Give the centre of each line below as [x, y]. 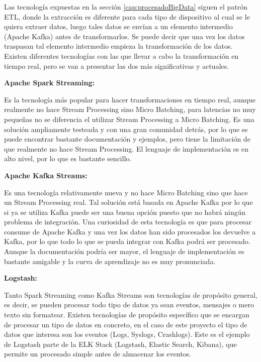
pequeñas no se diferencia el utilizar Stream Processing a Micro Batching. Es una [129, 119]
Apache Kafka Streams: [46, 175]
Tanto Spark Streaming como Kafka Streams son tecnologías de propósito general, [131, 294]
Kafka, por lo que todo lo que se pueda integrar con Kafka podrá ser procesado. [127, 241]
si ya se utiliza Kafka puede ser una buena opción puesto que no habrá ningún [125, 212]
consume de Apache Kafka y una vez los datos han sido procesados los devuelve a [130, 231]
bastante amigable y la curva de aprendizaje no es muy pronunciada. [110, 261]
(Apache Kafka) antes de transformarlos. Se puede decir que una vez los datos [124, 36]
